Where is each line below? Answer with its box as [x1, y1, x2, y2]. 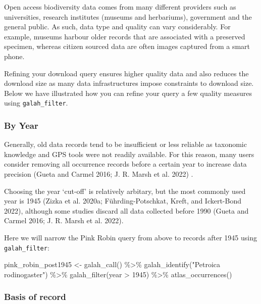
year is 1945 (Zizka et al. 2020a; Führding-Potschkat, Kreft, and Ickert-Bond [4, 195, 241, 206]
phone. [4, 50, 25, 61]
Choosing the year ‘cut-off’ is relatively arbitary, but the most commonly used [4, 185, 246, 196]
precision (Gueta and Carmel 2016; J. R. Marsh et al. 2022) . [4, 169, 193, 179]
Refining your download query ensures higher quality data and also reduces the [4, 68, 249, 78]
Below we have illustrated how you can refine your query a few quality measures [4, 87, 252, 98]
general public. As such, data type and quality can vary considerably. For [4, 21, 231, 32]
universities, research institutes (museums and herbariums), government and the [4, 11, 252, 22]
